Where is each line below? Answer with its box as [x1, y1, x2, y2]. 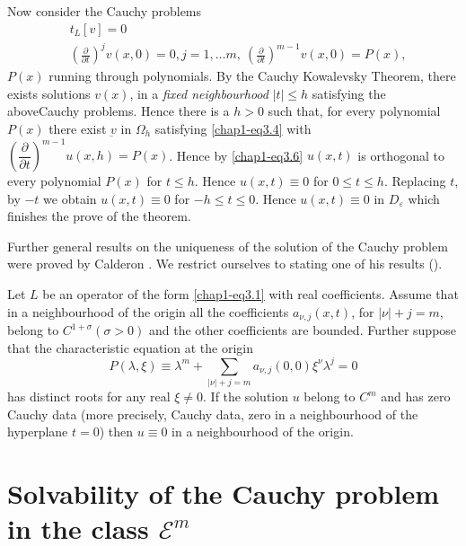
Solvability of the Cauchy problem [7, 475, 439, 512]
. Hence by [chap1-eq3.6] [169, 145, 303, 164]
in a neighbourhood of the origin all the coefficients [7, 302, 289, 321]
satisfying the [312, 84, 386, 102]
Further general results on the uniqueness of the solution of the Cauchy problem [7, 236, 448, 255]
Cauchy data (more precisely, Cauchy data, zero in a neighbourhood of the [7, 404, 418, 423]
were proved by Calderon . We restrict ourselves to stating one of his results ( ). [7, 254, 443, 273]
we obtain [43, 189, 97, 207]
